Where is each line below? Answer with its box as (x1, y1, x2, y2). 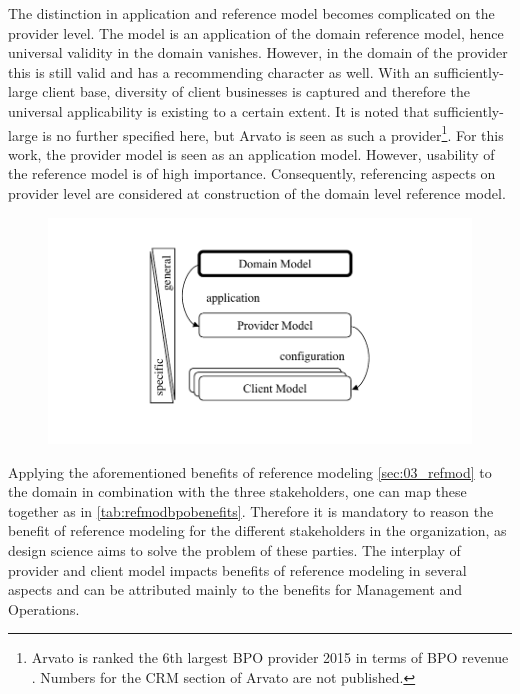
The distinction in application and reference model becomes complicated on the (8, 3, 495, 23)
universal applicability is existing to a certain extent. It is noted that (8, 100, 430, 121)
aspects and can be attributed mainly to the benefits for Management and (8, 579, 463, 600)
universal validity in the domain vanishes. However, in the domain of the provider (8, 42, 508, 63)
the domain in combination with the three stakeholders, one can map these (8, 481, 467, 502)
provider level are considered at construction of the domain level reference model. (8, 183, 506, 203)
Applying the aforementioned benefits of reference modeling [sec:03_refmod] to (8, 461, 492, 482)
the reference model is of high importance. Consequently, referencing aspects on (8, 163, 496, 184)
